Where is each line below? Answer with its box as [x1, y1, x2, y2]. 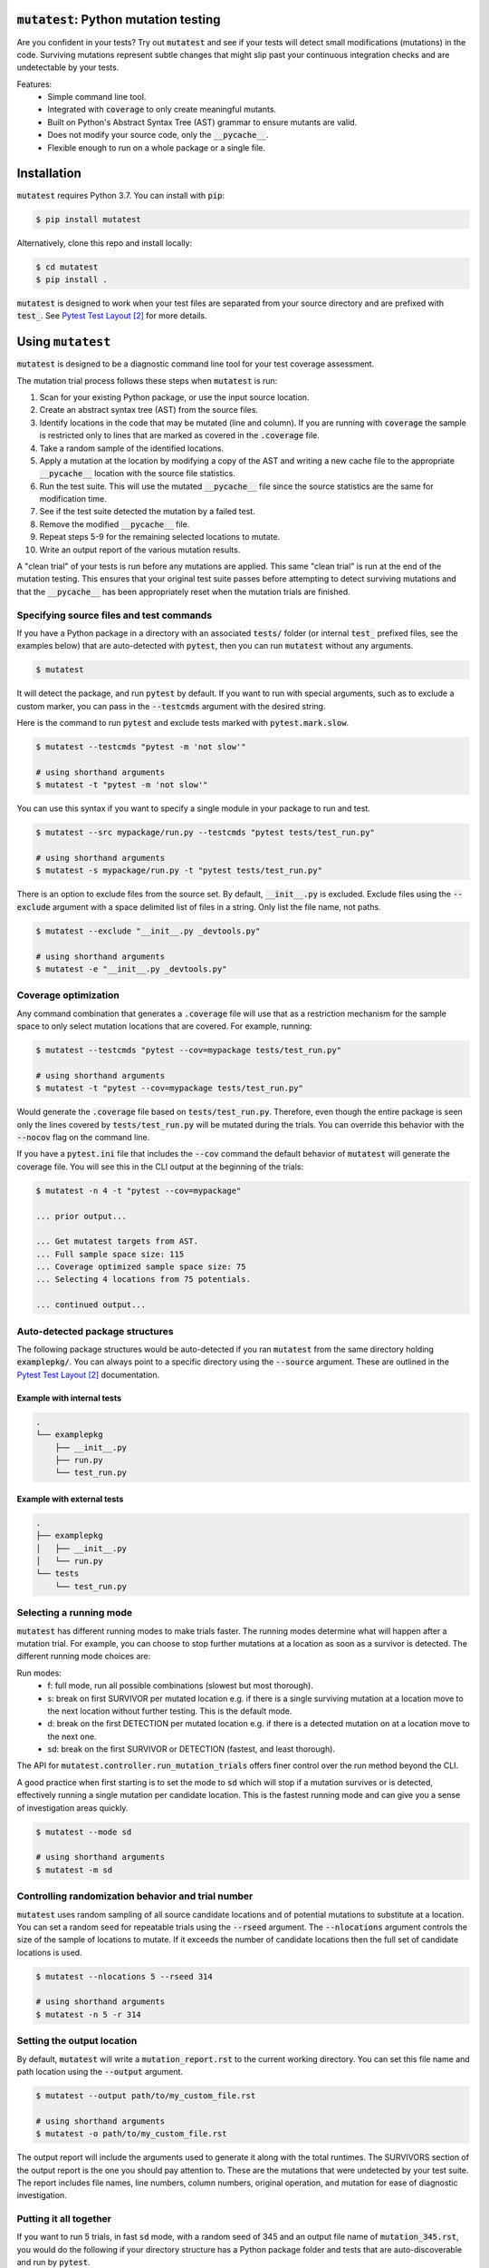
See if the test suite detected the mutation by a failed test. [39, 506, 255, 517]
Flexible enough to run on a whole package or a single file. [47, 142, 266, 153]
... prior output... [35, 1211, 127, 1221]
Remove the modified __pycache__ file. [39, 518, 190, 530]
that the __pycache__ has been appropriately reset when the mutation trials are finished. [16, 586, 350, 597]
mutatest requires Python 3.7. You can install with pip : [16, 190, 225, 200]
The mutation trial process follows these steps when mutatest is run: [16, 375, 278, 386]
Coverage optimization [16, 989, 120, 1002]
